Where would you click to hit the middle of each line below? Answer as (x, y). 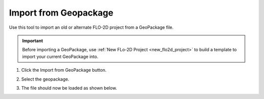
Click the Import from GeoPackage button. (64, 70)
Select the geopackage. (45, 79)
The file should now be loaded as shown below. (69, 88)
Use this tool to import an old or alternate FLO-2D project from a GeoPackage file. (91, 27)
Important (33, 40)
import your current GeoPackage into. (60, 57)
